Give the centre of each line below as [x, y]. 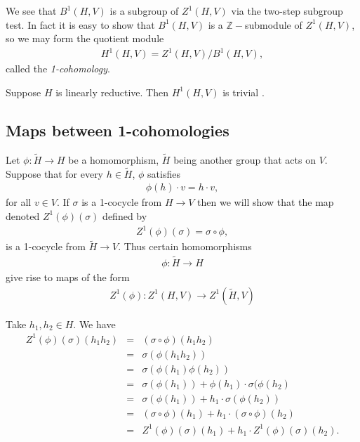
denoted [23, 215]
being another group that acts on [245, 159]
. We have [94, 324]
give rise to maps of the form [68, 277]
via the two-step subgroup [287, 11]
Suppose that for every [55, 173]
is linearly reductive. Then [112, 92]
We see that [31, 11]
